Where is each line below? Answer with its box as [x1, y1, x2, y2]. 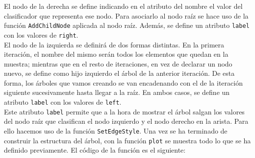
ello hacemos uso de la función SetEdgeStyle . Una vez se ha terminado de [4, 125, 228, 135]
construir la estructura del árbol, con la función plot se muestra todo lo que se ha [4, 135, 251, 145]
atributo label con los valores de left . [4, 97, 122, 107]
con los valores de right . [4, 29, 78, 40]
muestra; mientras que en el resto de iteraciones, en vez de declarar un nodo [4, 58, 232, 68]
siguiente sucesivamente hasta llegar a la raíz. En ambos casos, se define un [4, 87, 230, 97]
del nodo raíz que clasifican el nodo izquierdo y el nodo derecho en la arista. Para [4, 116, 249, 126]
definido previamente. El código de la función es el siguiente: [4, 145, 186, 155]
